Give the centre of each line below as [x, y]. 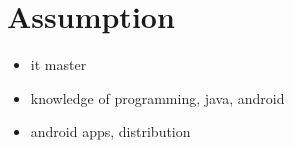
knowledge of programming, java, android [157, 97]
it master [58, 64]
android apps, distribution [110, 131]
